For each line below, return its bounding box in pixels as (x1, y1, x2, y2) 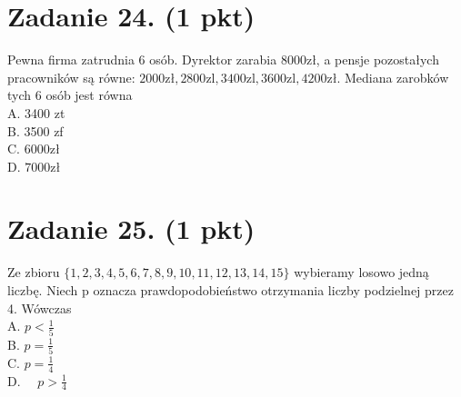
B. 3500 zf (7, 121, 64, 140)
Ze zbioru (7, 263, 60, 282)
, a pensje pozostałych (316, 50, 439, 69)
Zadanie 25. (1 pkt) (7, 210, 256, 247)
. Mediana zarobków (336, 67, 449, 86)
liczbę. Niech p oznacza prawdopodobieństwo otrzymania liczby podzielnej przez (7, 281, 454, 299)
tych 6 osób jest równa (7, 85, 133, 104)
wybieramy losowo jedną (294, 263, 429, 282)
